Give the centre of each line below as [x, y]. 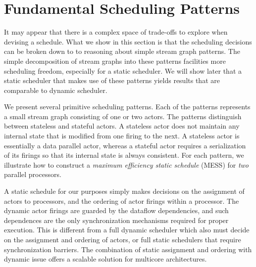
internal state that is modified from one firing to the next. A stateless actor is [122, 136]
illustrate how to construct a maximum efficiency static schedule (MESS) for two [127, 164]
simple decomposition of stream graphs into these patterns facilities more [115, 61]
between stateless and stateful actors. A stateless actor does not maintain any [122, 126]
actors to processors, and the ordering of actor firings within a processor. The [122, 200]
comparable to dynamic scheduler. [56, 90]
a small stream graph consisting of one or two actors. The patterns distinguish [123, 116]
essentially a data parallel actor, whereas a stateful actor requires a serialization [125, 145]
